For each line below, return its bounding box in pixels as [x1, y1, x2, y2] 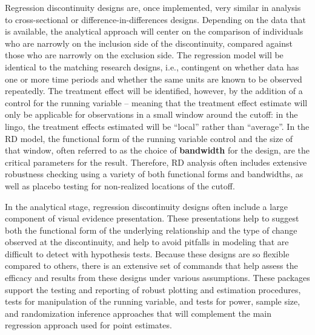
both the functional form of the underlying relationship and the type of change [5, 223, 297, 236]
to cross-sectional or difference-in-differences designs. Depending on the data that [5, 13, 306, 25]
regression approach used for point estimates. [5, 319, 172, 331]
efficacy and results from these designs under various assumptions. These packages [5, 271, 310, 284]
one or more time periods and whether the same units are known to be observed [5, 72, 302, 85]
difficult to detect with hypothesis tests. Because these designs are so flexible [5, 247, 290, 260]
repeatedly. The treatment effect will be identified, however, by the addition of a [5, 84, 303, 97]
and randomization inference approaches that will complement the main [5, 306, 272, 319]
